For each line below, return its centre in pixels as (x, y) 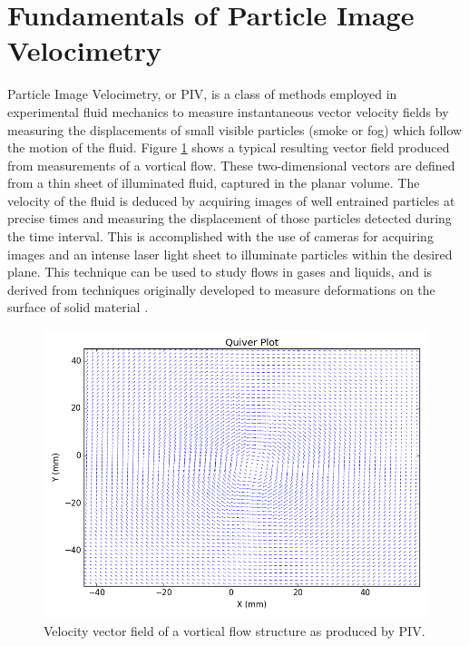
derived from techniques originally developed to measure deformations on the (221, 289)
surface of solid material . (78, 307)
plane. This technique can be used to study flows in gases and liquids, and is (220, 272)
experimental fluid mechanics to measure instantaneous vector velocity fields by (228, 111)
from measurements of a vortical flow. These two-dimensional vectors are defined (231, 165)
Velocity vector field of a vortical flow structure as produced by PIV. (234, 630)
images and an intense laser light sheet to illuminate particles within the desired (230, 254)
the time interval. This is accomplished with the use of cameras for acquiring (220, 236)
